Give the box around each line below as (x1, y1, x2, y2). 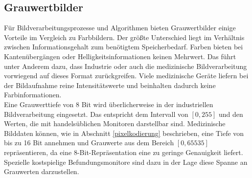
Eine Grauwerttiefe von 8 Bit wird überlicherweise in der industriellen (4, 99, 213, 109)
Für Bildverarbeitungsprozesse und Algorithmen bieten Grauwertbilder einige (4, 22, 236, 33)
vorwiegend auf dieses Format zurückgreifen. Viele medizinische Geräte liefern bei (4, 70, 249, 81)
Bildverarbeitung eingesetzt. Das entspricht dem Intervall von (4, 109, 188, 119)
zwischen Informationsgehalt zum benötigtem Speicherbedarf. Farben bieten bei (4, 42, 243, 52)
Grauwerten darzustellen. (4, 166, 79, 177)
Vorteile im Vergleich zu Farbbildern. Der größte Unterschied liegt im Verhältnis (4, 32, 245, 42)
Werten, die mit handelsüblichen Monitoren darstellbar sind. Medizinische (4, 118, 226, 129)
